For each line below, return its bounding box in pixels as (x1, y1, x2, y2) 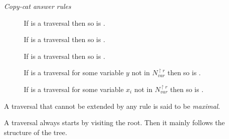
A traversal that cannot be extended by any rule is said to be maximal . (4, 100, 220, 111)
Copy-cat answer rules (4, 1, 71, 11)
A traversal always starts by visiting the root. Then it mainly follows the (4, 117, 225, 128)
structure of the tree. (4, 127, 67, 137)
